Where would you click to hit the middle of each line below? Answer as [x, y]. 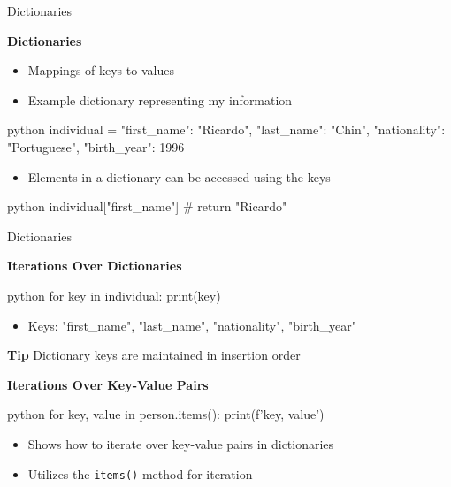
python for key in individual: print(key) [114, 295]
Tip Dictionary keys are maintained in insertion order [154, 355]
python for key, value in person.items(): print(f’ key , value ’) [166, 414]
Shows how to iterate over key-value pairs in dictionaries [181, 443]
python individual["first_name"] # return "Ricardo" [147, 206]
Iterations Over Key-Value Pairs [108, 384]
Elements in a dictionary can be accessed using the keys [179, 176]
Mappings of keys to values [101, 70]
